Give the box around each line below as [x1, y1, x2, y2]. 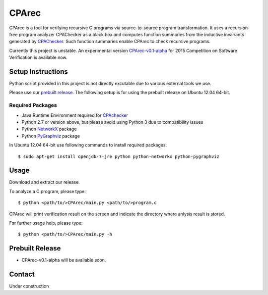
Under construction [9, 283, 49, 289]
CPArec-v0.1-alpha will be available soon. [21, 257, 106, 263]
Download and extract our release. [9, 179, 80, 185]
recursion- [228, 25, 250, 31]
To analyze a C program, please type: [9, 188, 86, 194]
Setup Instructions [9, 67, 68, 76]
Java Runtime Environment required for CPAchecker [21, 112, 129, 118]
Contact [9, 270, 35, 279]
